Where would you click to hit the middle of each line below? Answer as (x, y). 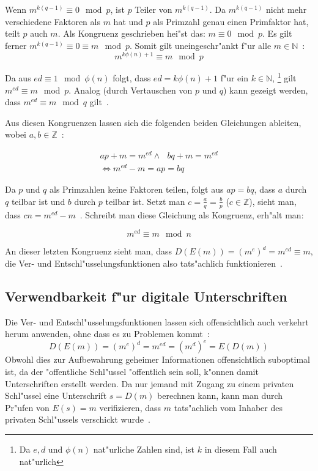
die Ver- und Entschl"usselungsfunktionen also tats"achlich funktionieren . (144, 263)
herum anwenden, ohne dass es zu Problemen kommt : (107, 334)
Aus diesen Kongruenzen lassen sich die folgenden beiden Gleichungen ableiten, (153, 122)
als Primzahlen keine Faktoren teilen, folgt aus (137, 189)
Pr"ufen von (27, 407)
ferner (16, 45)
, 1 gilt (284, 77)
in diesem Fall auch (241, 449)
